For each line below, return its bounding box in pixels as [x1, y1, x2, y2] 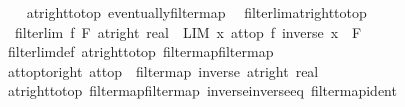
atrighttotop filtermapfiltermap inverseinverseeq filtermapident [7, 80, 397, 101]
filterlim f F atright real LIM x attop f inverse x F [14, 21, 362, 42]
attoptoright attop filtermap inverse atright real [7, 60, 319, 81]
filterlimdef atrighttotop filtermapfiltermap [7, 41, 274, 62]
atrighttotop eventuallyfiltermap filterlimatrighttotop [26, 2, 367, 22]
